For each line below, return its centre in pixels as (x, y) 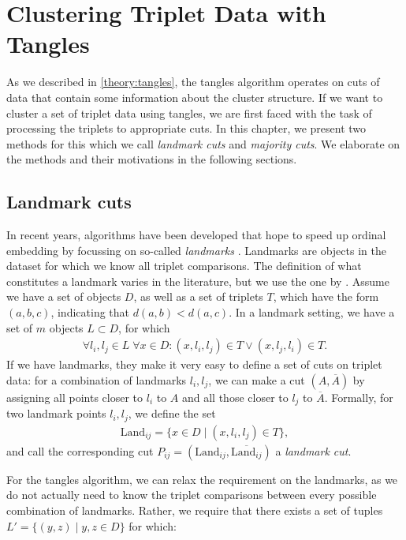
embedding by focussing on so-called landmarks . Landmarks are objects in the (196, 250)
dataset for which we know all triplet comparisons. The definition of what (184, 266)
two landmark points (56, 413)
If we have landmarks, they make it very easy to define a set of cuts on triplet (194, 364)
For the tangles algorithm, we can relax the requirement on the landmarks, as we (202, 479)
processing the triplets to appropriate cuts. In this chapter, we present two (186, 128)
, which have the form (326, 296)
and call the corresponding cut (80, 450)
